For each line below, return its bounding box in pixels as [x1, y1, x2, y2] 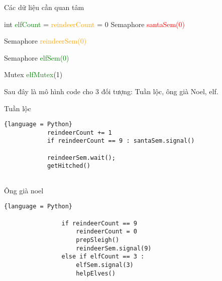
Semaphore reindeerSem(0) [4, 36, 87, 46]
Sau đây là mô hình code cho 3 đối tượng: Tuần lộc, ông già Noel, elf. [4, 86, 218, 96]
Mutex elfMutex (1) [4, 69, 63, 80]
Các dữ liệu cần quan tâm [4, 2, 84, 12]
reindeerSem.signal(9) [76, 244, 152, 252]
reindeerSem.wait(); [47, 154, 116, 161]
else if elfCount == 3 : [61, 253, 145, 260]
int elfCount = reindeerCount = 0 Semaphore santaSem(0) [4, 19, 185, 29]
